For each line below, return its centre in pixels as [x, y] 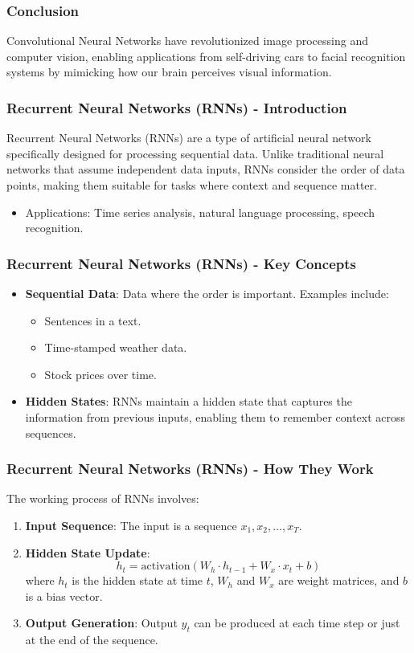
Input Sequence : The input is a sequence [131, 525]
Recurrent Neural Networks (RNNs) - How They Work [190, 469]
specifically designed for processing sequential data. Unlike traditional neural [195, 153]
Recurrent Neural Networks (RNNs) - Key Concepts [181, 263]
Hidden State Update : [88, 552]
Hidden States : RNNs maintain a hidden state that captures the [189, 401]
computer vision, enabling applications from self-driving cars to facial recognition [206, 56]
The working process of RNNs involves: [103, 498]
